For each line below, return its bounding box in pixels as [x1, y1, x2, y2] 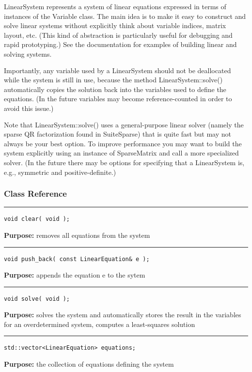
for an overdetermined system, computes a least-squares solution [4, 319, 195, 329]
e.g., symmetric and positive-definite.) [4, 167, 116, 177]
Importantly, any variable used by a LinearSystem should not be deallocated [4, 65, 231, 75]
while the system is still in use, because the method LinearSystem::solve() [4, 75, 223, 85]
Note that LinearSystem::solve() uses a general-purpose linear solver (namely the [4, 119, 244, 129]
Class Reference [4, 187, 67, 200]
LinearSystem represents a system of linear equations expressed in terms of [4, 1, 226, 11]
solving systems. [4, 48, 52, 59]
